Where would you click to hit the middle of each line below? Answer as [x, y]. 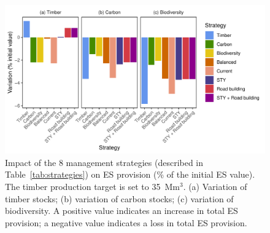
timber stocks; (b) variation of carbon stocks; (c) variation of [119, 198]
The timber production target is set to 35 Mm [92, 186]
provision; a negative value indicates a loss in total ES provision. [126, 222]
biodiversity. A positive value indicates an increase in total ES [121, 211]
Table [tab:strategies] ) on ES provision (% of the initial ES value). [130, 174]
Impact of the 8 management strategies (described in [104, 162]
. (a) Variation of [215, 186]
